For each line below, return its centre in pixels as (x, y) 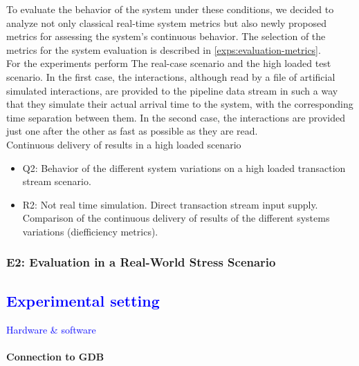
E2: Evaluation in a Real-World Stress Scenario (141, 262)
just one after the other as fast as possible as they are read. (132, 131)
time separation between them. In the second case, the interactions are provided (176, 117)
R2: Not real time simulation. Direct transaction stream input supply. (170, 204)
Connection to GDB (55, 356)
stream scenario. (57, 181)
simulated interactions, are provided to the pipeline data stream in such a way (172, 90)
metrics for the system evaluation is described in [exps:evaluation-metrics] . (164, 49)
